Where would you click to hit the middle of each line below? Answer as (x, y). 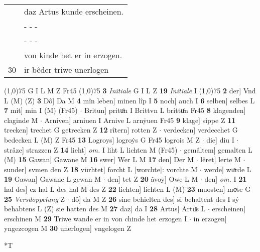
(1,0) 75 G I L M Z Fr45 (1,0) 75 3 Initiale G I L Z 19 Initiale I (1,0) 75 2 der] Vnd (130, 90)
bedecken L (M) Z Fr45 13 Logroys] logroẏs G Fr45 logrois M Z (102, 139)
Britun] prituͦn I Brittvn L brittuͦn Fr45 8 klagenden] (165, 110)
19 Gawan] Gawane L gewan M (53, 179)
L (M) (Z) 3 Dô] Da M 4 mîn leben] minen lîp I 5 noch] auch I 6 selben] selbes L (129, 100)
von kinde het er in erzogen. (73, 55)
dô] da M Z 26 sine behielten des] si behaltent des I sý (155, 199)
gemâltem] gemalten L (218, 149)
